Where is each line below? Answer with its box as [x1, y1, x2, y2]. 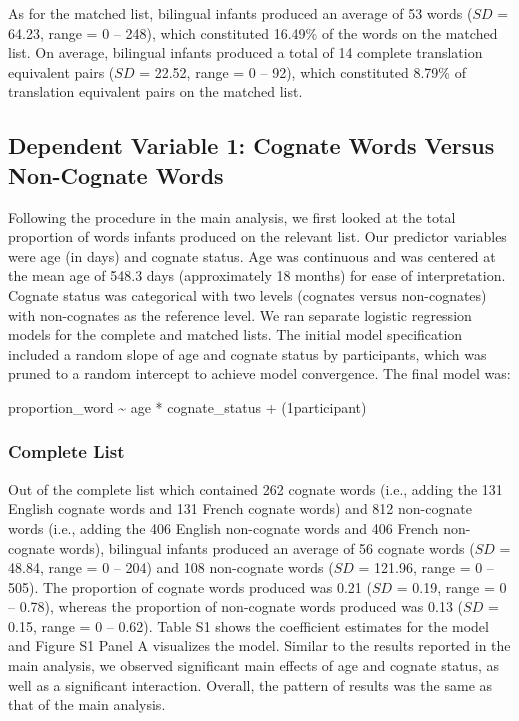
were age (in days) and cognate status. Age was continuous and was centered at [8, 245, 496, 266]
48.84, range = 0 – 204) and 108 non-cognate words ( [8, 557, 334, 578]
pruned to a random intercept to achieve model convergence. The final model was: [8, 363, 511, 384]
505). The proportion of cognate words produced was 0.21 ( [8, 576, 372, 597]
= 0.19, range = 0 [396, 576, 507, 597]
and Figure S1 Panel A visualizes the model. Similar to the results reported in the [8, 635, 511, 656]
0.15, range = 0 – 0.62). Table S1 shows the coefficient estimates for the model [8, 615, 489, 636]
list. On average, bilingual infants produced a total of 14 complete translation [8, 42, 483, 63]
